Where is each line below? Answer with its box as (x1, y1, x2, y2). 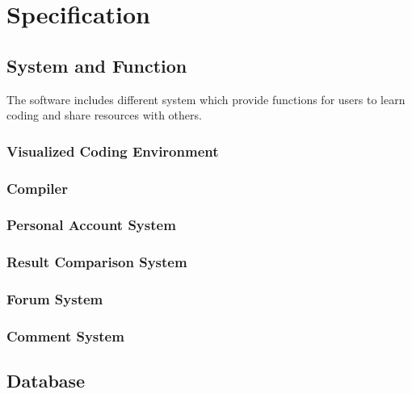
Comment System (6, 325, 124, 346)
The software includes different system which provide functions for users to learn (6, 90, 406, 107)
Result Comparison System (6, 252, 187, 272)
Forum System (6, 289, 103, 309)
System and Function (6, 52, 187, 78)
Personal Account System (6, 215, 176, 235)
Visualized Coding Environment (6, 140, 219, 161)
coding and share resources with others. (6, 107, 202, 124)
